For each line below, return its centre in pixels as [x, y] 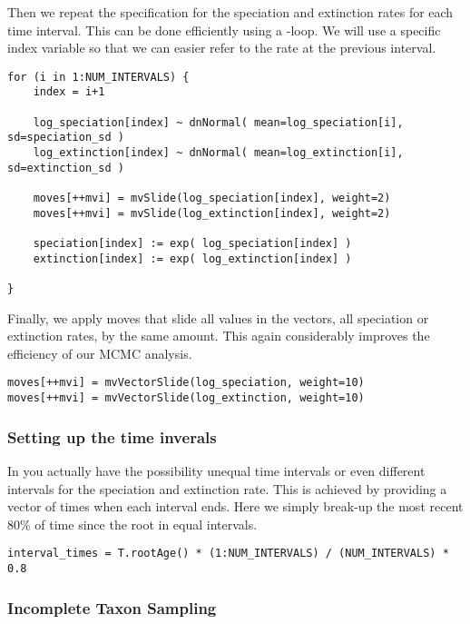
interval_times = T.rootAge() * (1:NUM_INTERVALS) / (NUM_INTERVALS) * [228, 554]
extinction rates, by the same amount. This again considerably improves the [219, 336]
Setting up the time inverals [112, 436]
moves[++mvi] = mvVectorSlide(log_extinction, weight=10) [186, 398]
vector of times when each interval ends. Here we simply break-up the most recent [235, 506]
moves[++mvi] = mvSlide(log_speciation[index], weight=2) [212, 198]
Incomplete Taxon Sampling [112, 607]
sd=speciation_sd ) [66, 138]
